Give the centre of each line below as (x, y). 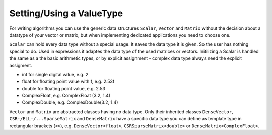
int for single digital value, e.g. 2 (55, 74)
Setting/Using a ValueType (66, 13)
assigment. (21, 65)
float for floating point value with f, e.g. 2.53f (68, 82)
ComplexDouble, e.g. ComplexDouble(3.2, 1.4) (70, 102)
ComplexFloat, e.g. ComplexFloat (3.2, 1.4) (66, 96)
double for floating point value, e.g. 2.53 (64, 88)
